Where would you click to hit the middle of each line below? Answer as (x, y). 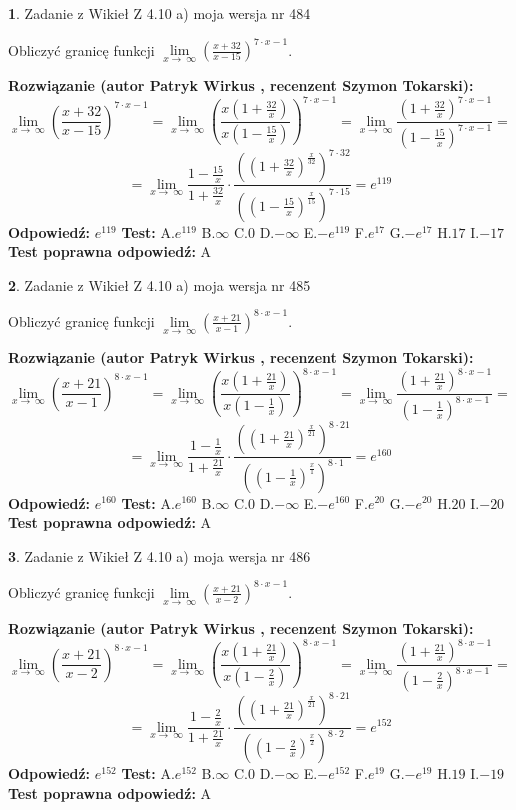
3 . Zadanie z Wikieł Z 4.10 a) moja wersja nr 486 (159, 555)
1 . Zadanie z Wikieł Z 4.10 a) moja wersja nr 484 (159, 13)
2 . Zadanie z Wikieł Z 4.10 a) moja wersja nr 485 (159, 284)
